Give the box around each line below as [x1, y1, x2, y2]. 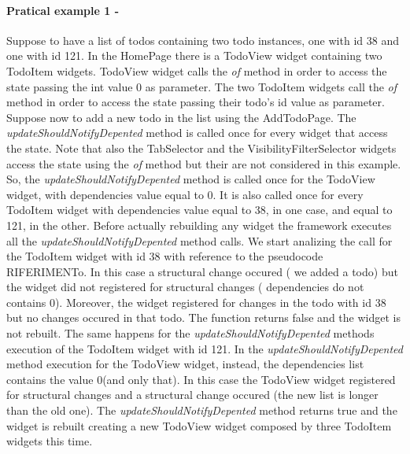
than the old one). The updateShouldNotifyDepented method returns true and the [6, 402, 397, 419]
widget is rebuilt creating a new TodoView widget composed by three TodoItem [6, 417, 392, 434]
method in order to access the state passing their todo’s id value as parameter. [6, 94, 385, 110]
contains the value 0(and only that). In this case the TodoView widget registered [6, 371, 396, 387]
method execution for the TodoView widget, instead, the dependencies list [6, 356, 364, 372]
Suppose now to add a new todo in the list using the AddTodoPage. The [6, 109, 356, 125]
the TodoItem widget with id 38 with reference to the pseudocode [6, 248, 323, 264]
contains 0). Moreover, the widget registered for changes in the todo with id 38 [6, 293, 386, 310]
